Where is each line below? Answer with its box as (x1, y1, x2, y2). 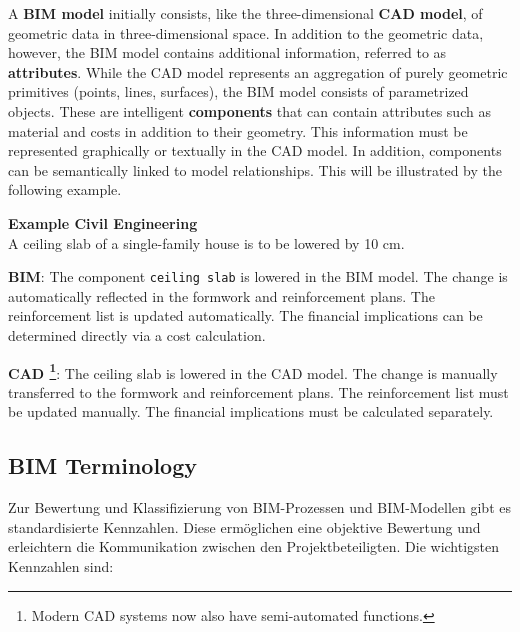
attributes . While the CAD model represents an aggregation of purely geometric (8, 61, 508, 82)
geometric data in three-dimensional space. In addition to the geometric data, (8, 22, 484, 43)
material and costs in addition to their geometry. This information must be (8, 120, 468, 141)
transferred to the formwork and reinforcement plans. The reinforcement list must (8, 381, 509, 402)
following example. (8, 179, 122, 200)
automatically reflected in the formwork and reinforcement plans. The (8, 285, 435, 306)
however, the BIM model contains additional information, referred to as (8, 42, 447, 63)
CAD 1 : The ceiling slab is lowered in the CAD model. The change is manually (8, 359, 498, 383)
